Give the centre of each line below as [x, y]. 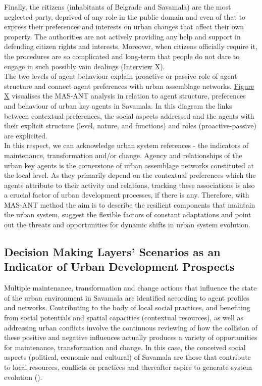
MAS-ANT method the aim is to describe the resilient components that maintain [130, 204]
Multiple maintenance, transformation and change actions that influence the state [130, 288]
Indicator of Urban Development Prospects [119, 267]
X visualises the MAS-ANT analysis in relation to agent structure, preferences [125, 96]
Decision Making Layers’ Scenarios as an [112, 252]
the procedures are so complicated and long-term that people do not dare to [122, 56]
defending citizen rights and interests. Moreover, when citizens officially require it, [131, 46]
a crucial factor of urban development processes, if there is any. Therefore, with [127, 195]
